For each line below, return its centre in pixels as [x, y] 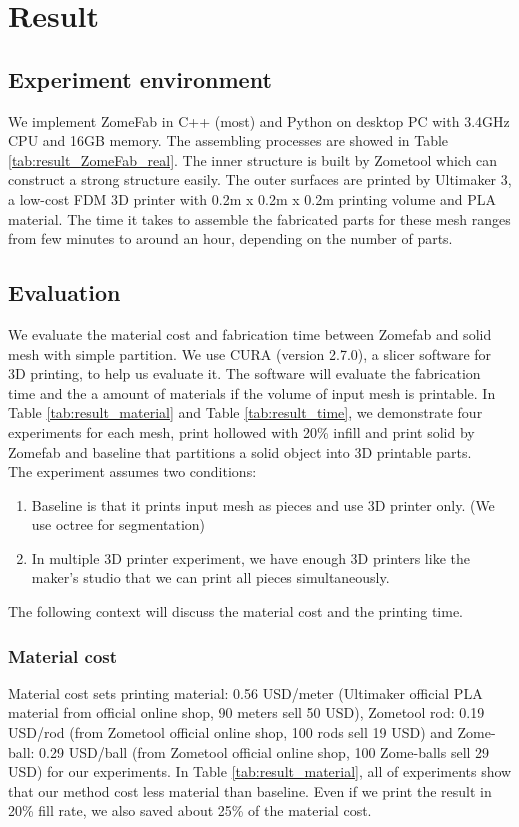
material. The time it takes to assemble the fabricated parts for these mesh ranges [259, 218]
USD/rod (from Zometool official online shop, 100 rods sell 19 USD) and [230, 732]
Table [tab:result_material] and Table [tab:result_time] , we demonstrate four [245, 412]
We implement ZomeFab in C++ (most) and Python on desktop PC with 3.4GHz [259, 120]
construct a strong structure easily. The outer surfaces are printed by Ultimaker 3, [260, 179]
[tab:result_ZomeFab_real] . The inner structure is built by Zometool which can [253, 159]
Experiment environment [140, 78]
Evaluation [64, 292]
